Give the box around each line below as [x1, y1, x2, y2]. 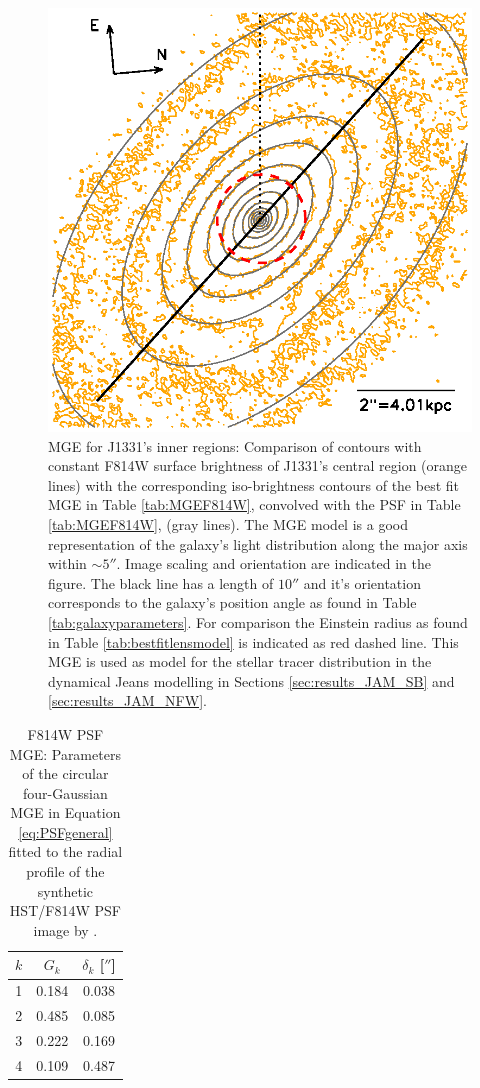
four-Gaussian [23, 782, 108, 803]
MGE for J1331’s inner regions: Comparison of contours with [48, 435, 422, 456]
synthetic [37, 880, 94, 901]
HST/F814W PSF [9, 900, 121, 921]
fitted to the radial [8, 841, 123, 862]
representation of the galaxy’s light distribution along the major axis [48, 533, 468, 554]
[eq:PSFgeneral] [18, 821, 113, 842]
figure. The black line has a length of [48, 572, 274, 593]
